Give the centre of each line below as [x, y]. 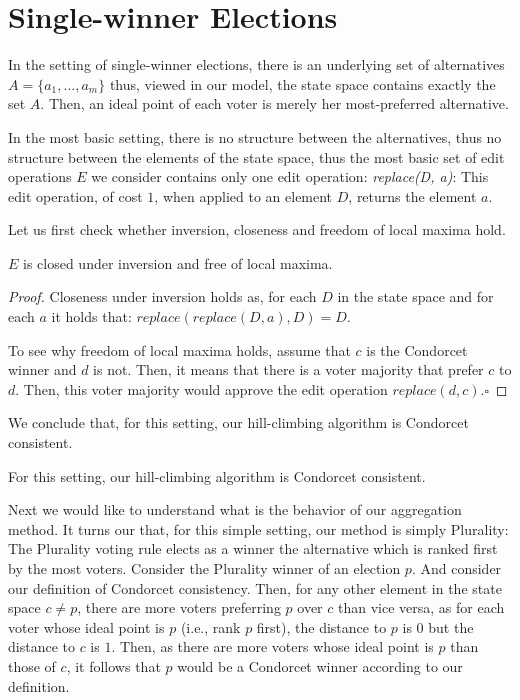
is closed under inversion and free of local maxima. [178, 262]
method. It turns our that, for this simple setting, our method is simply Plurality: [258, 528]
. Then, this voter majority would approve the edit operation [201, 388]
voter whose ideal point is [86, 626]
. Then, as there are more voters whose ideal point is [272, 646]
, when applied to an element [243, 195]
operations [40, 176]
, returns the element [412, 195]
